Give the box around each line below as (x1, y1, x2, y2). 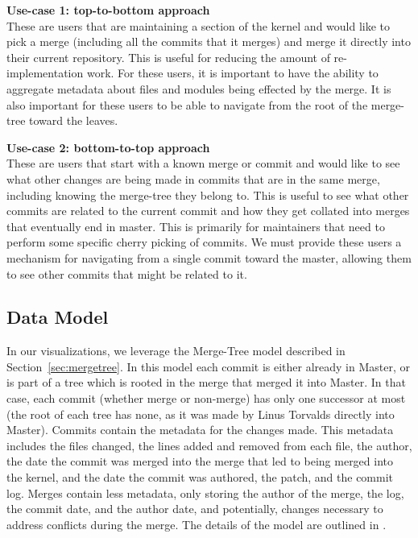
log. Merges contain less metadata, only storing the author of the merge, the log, (6, 484, 404, 501)
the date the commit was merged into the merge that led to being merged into (6, 453, 394, 470)
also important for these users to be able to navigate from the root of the (6, 96, 368, 113)
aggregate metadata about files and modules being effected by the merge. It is (6, 80, 391, 97)
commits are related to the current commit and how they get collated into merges (6, 202, 410, 219)
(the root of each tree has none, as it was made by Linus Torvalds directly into (6, 405, 395, 422)
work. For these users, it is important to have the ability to (86, 64, 379, 81)
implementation (6, 64, 84, 81)
